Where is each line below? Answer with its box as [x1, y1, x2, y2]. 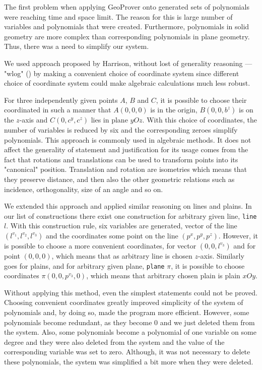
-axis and [19, 114, 48, 125]
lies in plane [91, 114, 128, 125]
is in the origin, [150, 104, 198, 115]
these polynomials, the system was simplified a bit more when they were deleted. [4, 356, 253, 366]
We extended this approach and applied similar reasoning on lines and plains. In [4, 201, 252, 211]
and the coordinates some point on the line [45, 230, 178, 240]
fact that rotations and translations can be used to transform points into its [4, 154, 238, 164]
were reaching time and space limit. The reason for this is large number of [4, 11, 233, 22]
